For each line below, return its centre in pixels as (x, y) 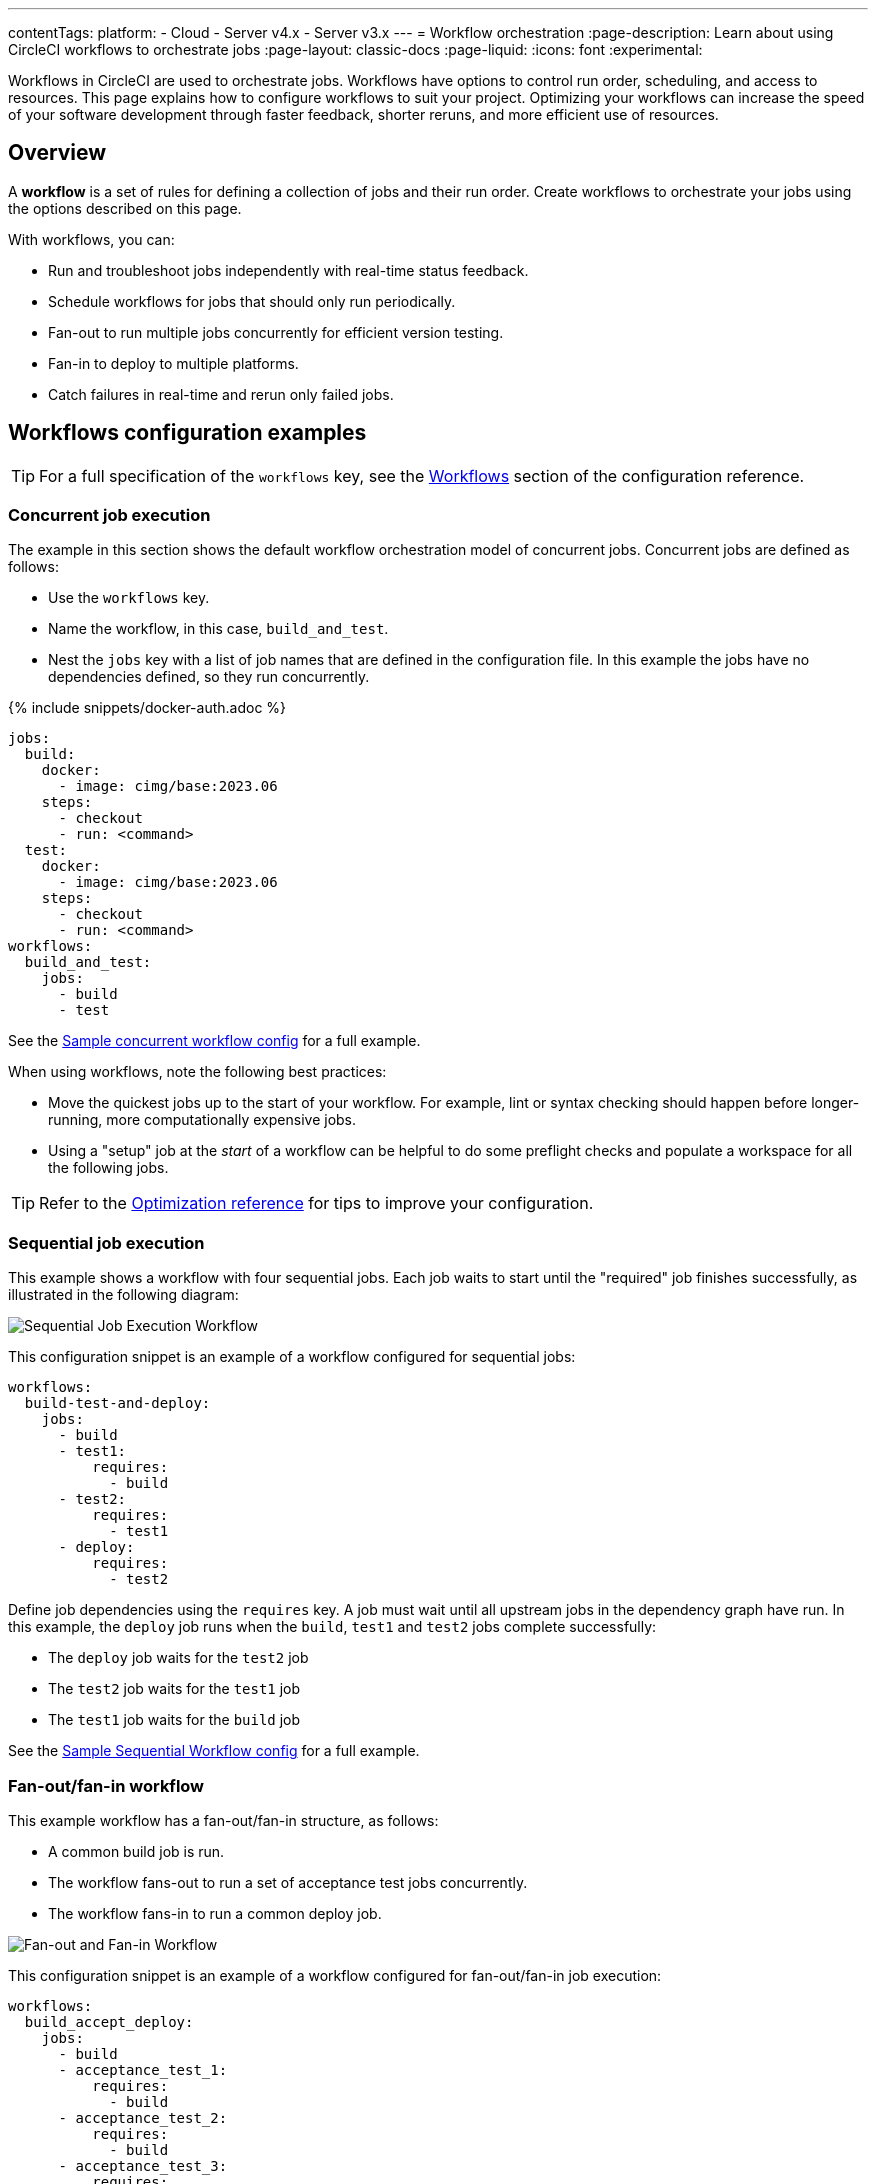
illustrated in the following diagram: (123, 1295)
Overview (57, 153)
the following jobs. (108, 1168)
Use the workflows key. (129, 598)
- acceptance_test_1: (143, 2069)
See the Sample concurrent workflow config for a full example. (214, 1041)
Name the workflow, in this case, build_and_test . (218, 629)
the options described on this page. (125, 208)
